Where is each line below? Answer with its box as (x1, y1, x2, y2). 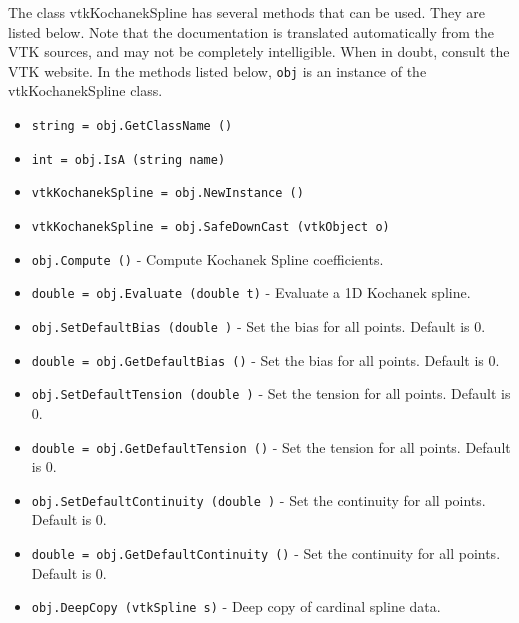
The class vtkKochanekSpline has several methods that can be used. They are (8, 2, 485, 22)
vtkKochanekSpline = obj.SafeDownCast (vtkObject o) (31, 220, 390, 234)
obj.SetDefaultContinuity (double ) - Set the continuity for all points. (31, 489, 486, 510)
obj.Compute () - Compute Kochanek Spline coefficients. (31, 248, 384, 269)
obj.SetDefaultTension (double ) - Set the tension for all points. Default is (31, 383, 511, 404)
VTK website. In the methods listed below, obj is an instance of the (8, 60, 427, 81)
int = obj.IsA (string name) (31, 152, 226, 167)
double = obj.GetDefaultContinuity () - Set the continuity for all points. (31, 543, 501, 564)
